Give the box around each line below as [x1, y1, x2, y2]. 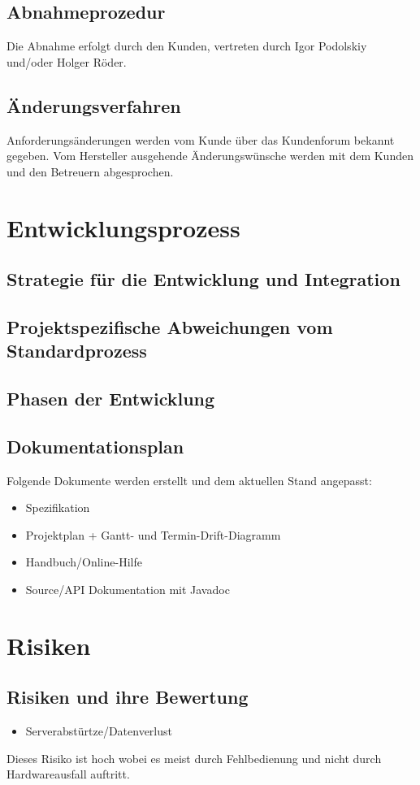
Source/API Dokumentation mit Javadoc [25, 581, 230, 598]
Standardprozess [6, 338, 147, 363]
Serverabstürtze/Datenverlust [25, 722, 172, 739]
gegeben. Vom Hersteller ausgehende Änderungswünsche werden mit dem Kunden [6, 147, 414, 164]
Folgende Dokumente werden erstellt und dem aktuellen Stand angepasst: [6, 471, 372, 488]
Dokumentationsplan [6, 433, 184, 458]
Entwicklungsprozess [6, 210, 240, 244]
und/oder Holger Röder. [6, 53, 127, 70]
